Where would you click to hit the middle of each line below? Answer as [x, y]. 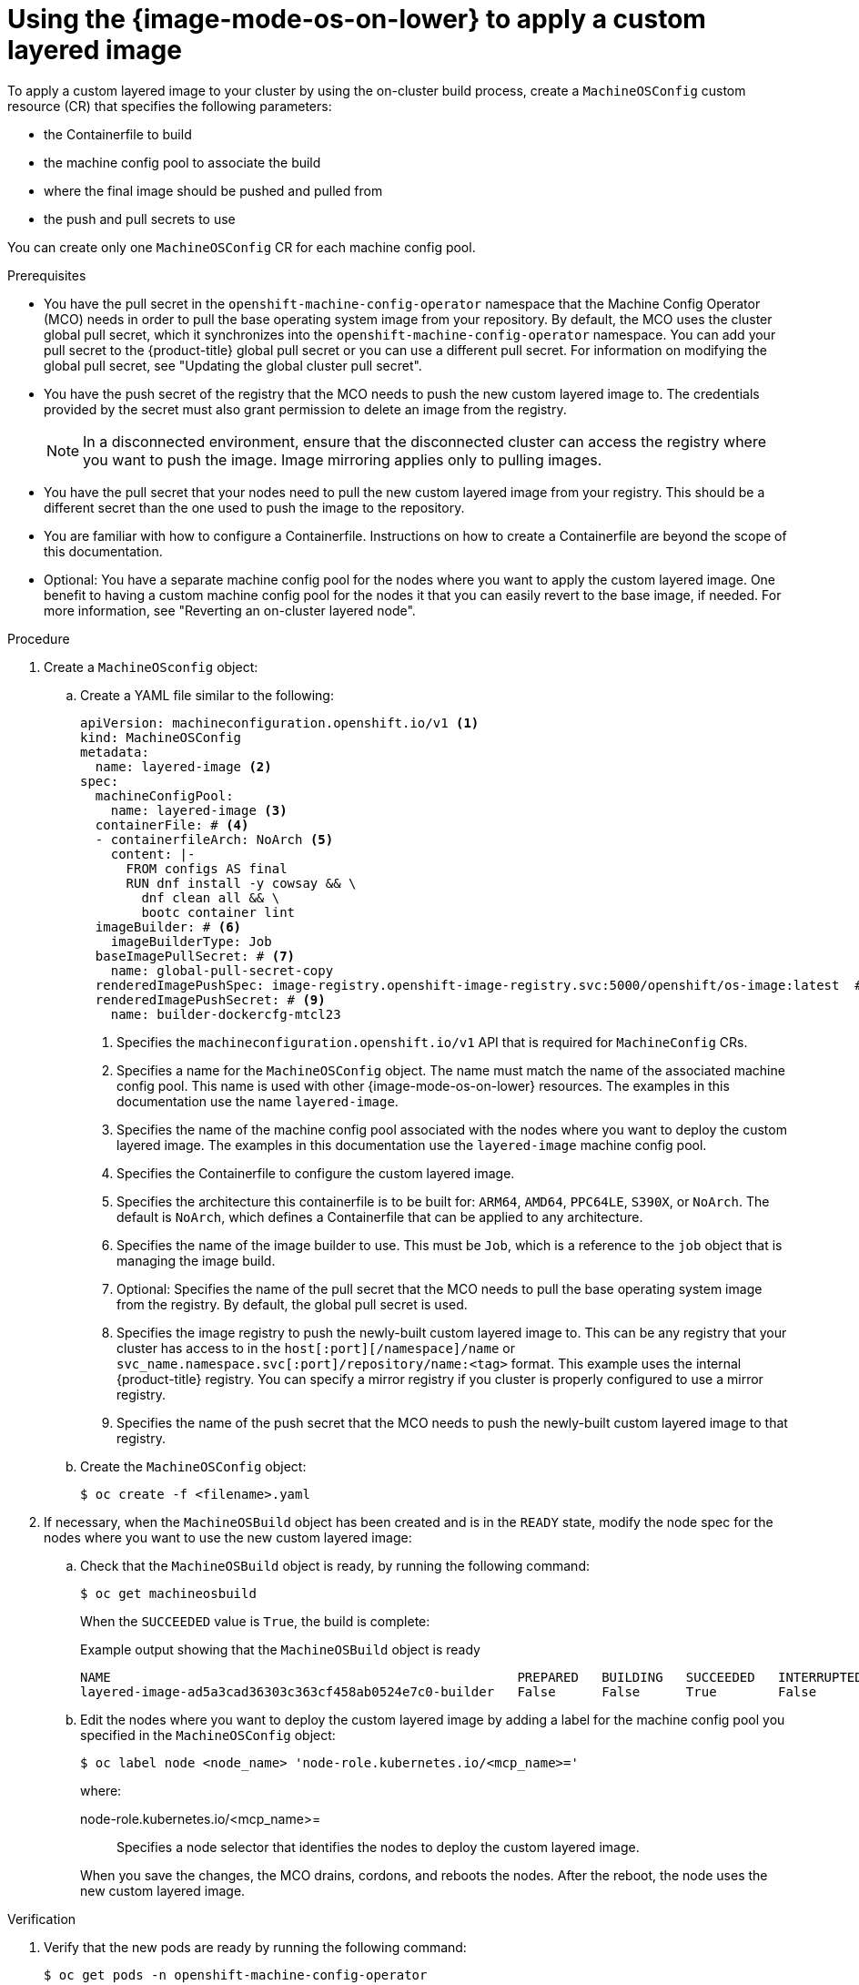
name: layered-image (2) [183, 766]
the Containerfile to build [118, 134]
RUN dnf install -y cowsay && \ [241, 883]
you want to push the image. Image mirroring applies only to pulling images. [343, 459]
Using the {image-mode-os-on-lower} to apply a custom [357, 19]
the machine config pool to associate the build [182, 162]
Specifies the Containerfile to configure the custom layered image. [316, 1173]
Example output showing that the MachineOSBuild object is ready [280, 1649]
